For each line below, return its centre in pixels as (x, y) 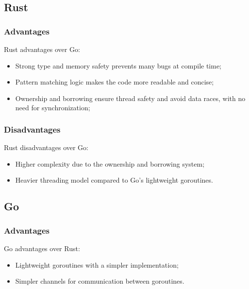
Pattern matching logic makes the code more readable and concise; (115, 82)
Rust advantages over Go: (42, 49)
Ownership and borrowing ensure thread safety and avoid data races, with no (130, 98)
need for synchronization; (53, 108)
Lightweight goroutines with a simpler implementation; (97, 264)
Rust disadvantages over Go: (46, 147)
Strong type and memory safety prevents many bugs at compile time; (118, 65)
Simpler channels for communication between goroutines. (100, 281)
